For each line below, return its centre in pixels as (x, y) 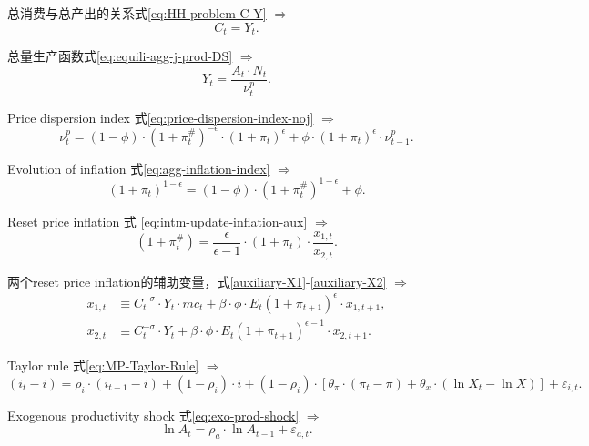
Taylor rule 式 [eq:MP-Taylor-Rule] (103, 365)
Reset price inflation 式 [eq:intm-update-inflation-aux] (157, 221)
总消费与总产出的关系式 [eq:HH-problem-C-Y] (137, 13)
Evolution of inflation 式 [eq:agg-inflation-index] (139, 168)
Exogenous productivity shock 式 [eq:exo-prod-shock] (153, 415)
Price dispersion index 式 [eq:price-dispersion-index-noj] (161, 117)
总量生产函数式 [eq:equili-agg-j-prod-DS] (120, 56)
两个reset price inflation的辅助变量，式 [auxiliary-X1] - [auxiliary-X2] (197, 281)
